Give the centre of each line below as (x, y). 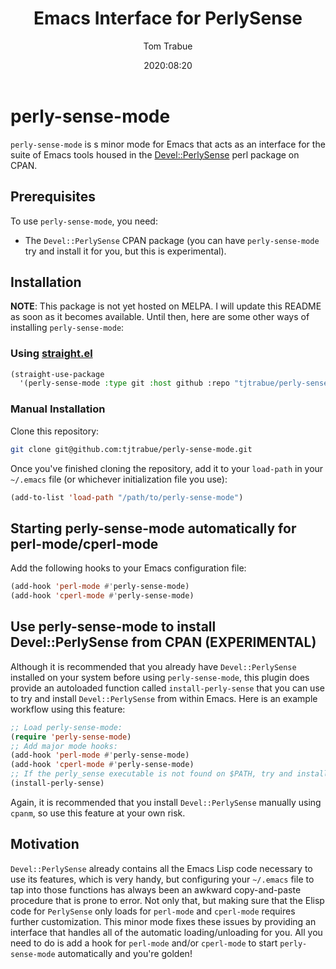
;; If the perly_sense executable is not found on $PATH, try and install (169, 774)
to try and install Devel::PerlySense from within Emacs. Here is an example (164, 698)
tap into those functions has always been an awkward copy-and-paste (156, 889)
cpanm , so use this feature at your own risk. (98, 813)
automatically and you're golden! (125, 953)
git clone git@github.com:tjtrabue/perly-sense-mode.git (131, 449)
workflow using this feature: (68, 709)
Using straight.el (51, 354)
